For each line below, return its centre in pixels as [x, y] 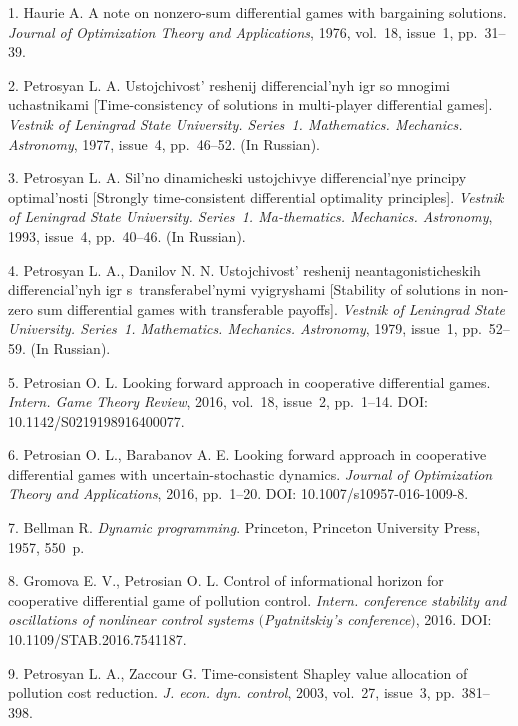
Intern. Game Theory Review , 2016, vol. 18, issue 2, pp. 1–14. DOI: [218, 401]
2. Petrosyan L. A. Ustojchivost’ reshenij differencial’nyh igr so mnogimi [229, 84]
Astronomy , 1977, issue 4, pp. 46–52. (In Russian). [164, 143]
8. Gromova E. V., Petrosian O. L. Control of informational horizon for [226, 580]
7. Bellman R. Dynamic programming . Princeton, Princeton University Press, [244, 527]
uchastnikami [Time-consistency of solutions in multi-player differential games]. [250, 104]
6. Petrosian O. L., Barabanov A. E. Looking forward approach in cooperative [247, 454]
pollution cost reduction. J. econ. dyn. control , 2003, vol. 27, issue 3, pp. [231, 692]
